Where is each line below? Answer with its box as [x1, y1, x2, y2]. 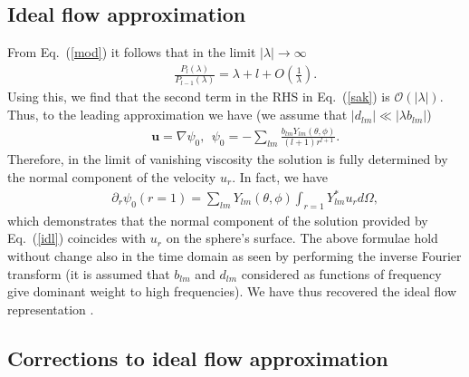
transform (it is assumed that [7, 264, 170, 283]
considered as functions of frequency [241, 264, 442, 283]
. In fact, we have [232, 167, 328, 186]
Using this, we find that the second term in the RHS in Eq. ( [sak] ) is [7, 87, 390, 106]
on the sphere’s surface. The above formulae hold [166, 228, 438, 247]
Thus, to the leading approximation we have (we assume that [7, 105, 348, 124]
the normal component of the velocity [7, 167, 216, 186]
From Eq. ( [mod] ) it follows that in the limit [7, 43, 256, 62]
